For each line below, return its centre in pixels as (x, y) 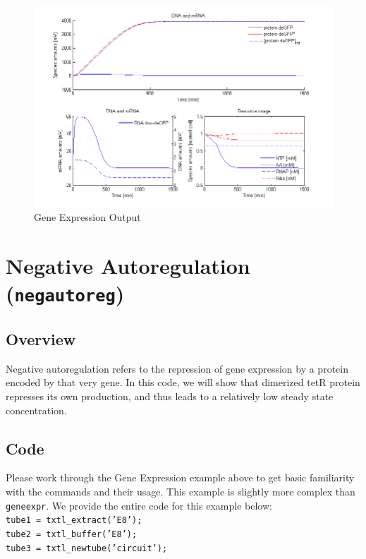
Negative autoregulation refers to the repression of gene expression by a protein (177, 368)
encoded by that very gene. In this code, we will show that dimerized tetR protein (183, 382)
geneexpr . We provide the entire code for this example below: (139, 505)
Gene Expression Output (87, 217)
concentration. (36, 410)
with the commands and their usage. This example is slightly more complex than (181, 492)
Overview (41, 339)
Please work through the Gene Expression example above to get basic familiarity (180, 477)
